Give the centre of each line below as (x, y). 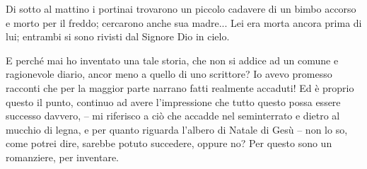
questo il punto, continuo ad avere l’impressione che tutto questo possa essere (173, 101)
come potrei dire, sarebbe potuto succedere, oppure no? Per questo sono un (169, 143)
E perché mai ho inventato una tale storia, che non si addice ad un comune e (172, 60)
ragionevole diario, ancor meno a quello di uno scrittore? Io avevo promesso (169, 74)
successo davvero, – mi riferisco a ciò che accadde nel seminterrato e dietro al (173, 116)
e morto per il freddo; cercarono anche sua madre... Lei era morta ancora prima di (184, 22)
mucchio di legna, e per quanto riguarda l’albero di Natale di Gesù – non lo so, (177, 129)
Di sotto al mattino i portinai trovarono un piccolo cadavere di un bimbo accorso (181, 8)
